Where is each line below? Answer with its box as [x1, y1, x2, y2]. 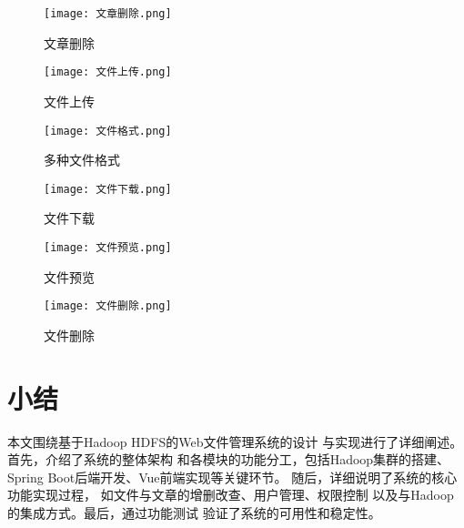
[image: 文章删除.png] [44, 7, 172, 20]
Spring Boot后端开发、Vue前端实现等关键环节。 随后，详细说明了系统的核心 [7, 467, 458, 486]
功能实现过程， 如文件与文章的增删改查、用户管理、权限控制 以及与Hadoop [7, 485, 454, 504]
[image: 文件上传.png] [44, 66, 172, 79]
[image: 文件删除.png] [44, 300, 172, 313]
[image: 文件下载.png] [44, 182, 172, 196]
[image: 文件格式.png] [44, 124, 172, 137]
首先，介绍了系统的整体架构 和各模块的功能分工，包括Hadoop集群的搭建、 [7, 450, 450, 469]
